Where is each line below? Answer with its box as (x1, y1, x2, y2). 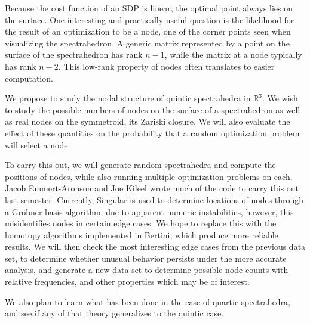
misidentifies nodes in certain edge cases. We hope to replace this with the (5, 217, 277, 229)
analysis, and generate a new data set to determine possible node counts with (5, 263, 288, 276)
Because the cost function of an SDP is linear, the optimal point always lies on (5, 2, 293, 14)
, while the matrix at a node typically (164, 48, 302, 61)
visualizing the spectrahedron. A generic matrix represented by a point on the (5, 36, 290, 49)
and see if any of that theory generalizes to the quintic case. (5, 307, 224, 319)
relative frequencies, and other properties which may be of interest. (5, 275, 250, 288)
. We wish (262, 92, 298, 104)
